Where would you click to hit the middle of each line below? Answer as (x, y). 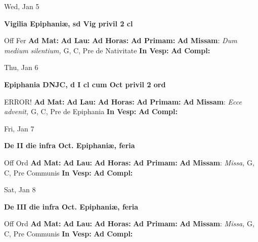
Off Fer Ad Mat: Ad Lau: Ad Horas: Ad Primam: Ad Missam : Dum (121, 40)
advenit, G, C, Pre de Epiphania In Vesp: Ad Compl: (91, 111)
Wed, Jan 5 (22, 6)
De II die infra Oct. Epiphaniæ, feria (70, 145)
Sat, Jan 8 (20, 189)
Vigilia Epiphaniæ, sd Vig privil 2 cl (69, 23)
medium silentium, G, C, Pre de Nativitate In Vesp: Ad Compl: (107, 50)
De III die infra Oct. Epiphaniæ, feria (71, 206)
